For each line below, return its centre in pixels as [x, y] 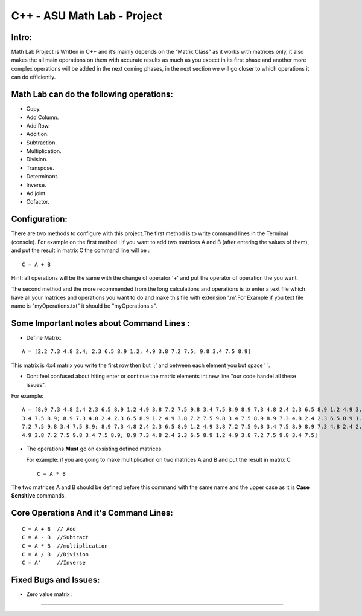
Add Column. [43, 117]
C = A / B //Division [56, 554]
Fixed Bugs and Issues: [56, 580]
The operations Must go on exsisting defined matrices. [94, 449]
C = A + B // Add [49, 529]
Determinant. [43, 177]
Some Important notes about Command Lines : [100, 323]
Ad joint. [37, 193]
